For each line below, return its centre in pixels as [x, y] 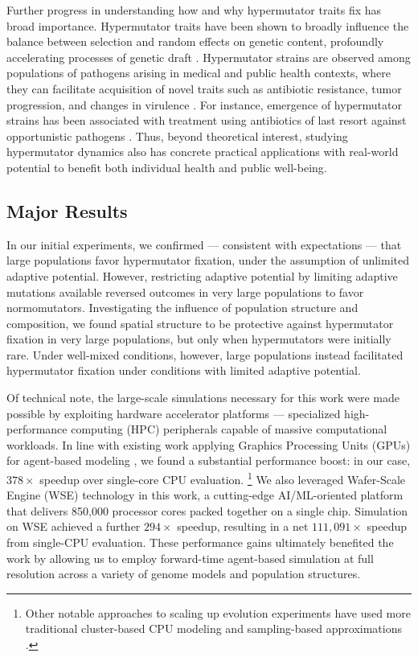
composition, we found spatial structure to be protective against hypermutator [200, 323]
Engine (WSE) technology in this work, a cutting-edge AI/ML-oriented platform [205, 495]
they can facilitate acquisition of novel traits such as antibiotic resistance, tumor [204, 88]
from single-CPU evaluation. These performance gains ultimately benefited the [200, 542]
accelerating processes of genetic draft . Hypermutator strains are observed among [209, 57]
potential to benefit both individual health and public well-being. [167, 167]
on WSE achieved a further [74, 526]
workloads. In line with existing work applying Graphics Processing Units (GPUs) [209, 444]
